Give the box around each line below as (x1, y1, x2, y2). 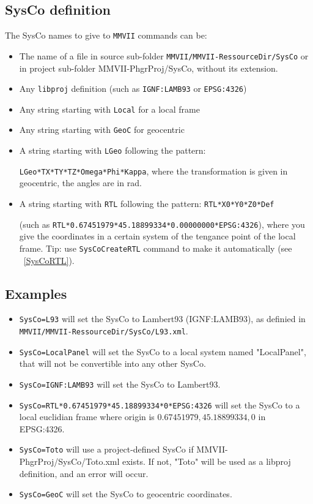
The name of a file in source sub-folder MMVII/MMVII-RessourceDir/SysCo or (19, 49, 309, 62)
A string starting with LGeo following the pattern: (19, 144, 206, 157)
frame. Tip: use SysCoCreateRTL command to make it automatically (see (19, 241, 292, 254)
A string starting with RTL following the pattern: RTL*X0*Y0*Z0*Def (19, 197, 274, 209)
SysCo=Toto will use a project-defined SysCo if (19, 443, 194, 456)
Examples (5, 284, 67, 303)
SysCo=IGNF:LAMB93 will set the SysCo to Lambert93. (19, 377, 221, 390)
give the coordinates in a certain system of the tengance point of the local (19, 230, 296, 243)
